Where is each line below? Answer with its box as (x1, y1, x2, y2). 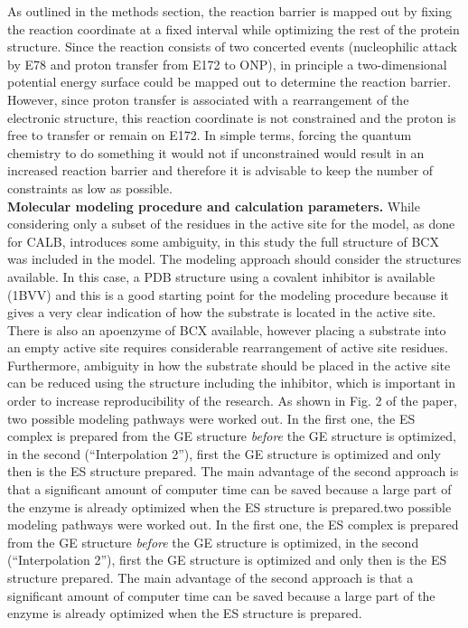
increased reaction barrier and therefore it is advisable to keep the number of (7, 161, 434, 180)
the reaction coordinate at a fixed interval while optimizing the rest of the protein (7, 19, 460, 38)
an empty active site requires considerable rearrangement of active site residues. (7, 338, 448, 357)
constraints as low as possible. (7, 178, 173, 197)
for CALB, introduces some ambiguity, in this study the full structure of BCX (7, 231, 439, 250)
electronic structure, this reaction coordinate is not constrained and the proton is (7, 108, 456, 127)
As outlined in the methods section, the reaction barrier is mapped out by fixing (7, 2, 453, 20)
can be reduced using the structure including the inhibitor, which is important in (7, 373, 455, 392)
